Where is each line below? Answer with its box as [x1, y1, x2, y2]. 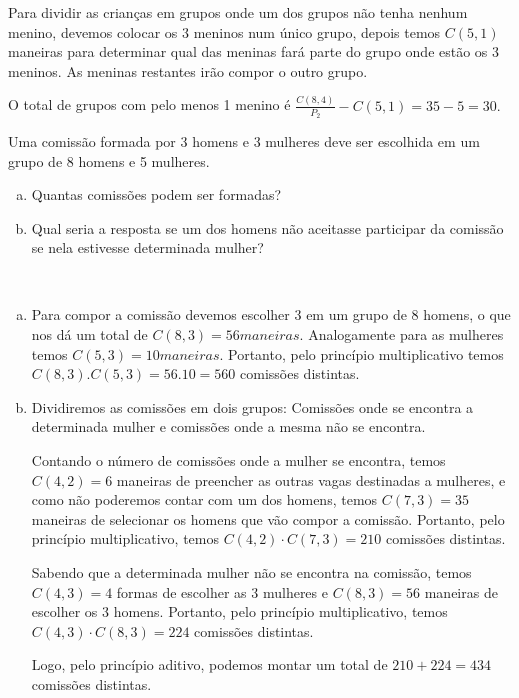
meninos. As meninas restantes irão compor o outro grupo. [8, 60, 368, 81]
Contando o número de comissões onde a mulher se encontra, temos [31, 450, 446, 471]
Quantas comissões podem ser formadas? [31, 184, 282, 205]
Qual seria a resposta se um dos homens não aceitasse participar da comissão [31, 217, 504, 238]
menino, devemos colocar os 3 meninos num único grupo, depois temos [8, 21, 441, 42]
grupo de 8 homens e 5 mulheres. [8, 150, 210, 171]
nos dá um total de [31, 324, 148, 345]
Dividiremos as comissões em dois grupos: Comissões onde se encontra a [31, 396, 474, 417]
